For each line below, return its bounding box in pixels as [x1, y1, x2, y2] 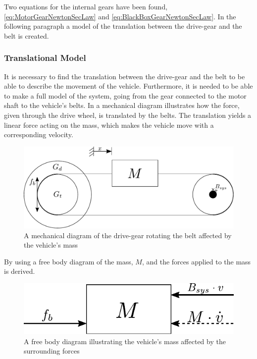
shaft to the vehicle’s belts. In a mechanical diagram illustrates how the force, [4, 100, 240, 110]
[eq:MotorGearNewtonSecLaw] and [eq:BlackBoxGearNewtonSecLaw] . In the [4, 11, 236, 21]
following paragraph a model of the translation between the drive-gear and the [4, 21, 242, 31]
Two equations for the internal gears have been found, [4, 1, 168, 11]
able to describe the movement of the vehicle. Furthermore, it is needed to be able [4, 81, 253, 91]
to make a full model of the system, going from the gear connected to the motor [4, 90, 247, 101]
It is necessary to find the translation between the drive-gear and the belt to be [4, 71, 245, 81]
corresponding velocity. [4, 129, 73, 140]
